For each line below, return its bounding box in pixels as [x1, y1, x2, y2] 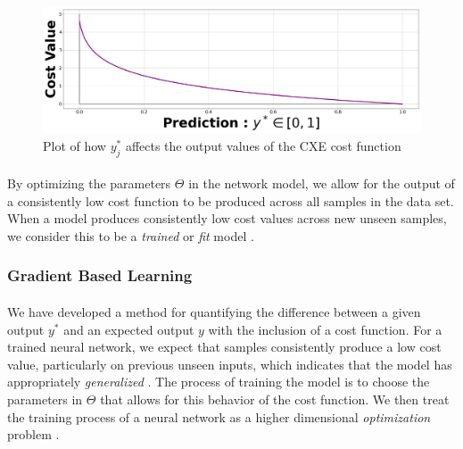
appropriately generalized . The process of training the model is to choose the [7, 372, 430, 391]
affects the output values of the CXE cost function [125, 136, 401, 154]
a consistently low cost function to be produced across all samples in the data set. [7, 191, 454, 210]
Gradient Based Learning [7, 264, 193, 287]
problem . [7, 425, 60, 444]
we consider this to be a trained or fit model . [7, 226, 254, 245]
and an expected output [63, 320, 194, 338]
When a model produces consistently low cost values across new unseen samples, [7, 209, 447, 228]
